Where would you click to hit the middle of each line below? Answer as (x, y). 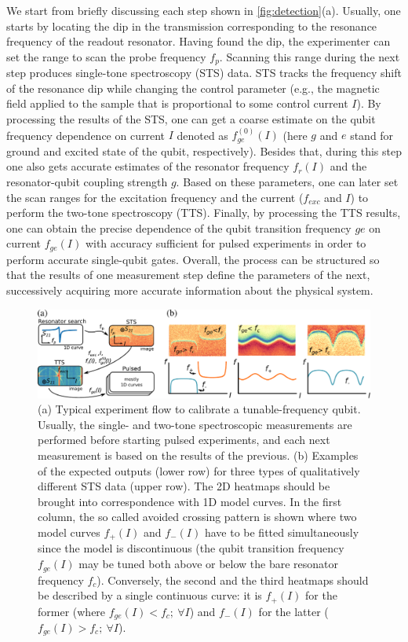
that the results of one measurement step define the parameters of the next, (188, 275)
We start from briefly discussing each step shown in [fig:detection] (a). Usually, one (204, 10)
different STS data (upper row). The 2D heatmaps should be (184, 486)
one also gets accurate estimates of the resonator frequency (148, 166)
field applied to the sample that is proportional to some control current (177, 103)
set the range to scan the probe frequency (106, 56)
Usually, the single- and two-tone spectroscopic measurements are (195, 424)
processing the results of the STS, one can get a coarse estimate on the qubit (191, 119)
